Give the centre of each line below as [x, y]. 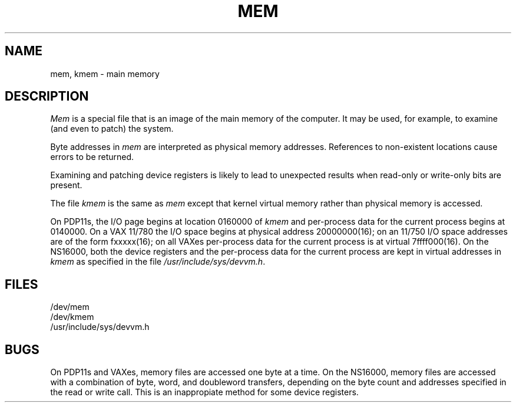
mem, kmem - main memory [105, 74]
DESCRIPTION [47, 96]
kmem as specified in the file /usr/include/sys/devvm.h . [158, 262]
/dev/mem [70, 307]
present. [66, 185]
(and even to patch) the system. [112, 129]
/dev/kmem [72, 317]
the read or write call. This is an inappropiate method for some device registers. [204, 392]
